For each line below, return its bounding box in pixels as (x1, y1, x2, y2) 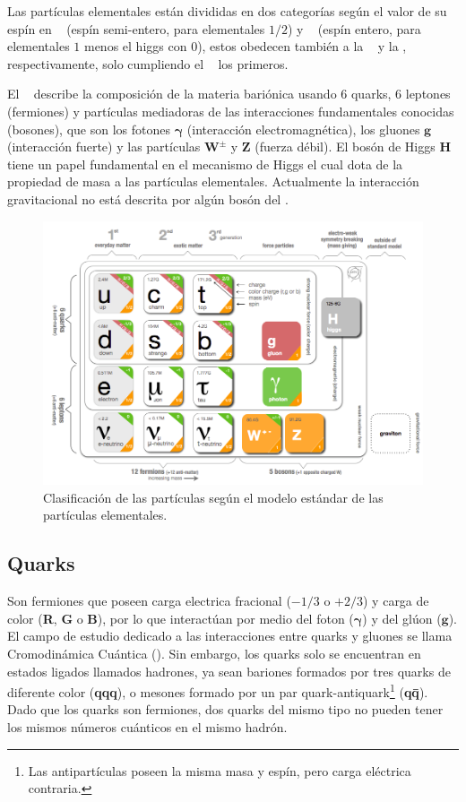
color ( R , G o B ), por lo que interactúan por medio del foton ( (7, 608, 354, 627)
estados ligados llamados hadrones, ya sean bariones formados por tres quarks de (7, 661, 451, 680)
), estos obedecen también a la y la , (197, 37, 407, 56)
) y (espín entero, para (288, 19, 421, 38)
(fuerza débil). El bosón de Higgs (255, 137, 436, 156)
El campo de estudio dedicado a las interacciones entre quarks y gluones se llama (7, 626, 453, 645)
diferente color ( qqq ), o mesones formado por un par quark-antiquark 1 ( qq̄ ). (7, 680, 428, 701)
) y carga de (363, 591, 429, 610)
